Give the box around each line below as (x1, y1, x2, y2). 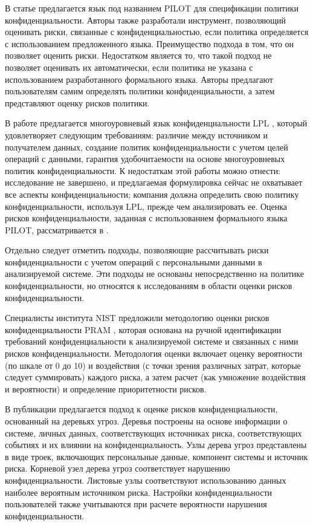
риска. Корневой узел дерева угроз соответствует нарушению (5, 462, 230, 475)
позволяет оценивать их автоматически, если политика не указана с (5, 60, 253, 73)
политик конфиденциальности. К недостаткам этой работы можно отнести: (5, 164, 281, 177)
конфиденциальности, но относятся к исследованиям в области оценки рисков (5, 279, 292, 292)
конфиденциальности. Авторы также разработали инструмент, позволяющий (5, 13, 286, 26)
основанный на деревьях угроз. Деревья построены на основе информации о (5, 415, 288, 427)
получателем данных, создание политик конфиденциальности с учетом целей (5, 140, 288, 153)
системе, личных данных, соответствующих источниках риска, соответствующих (5, 426, 302, 439)
